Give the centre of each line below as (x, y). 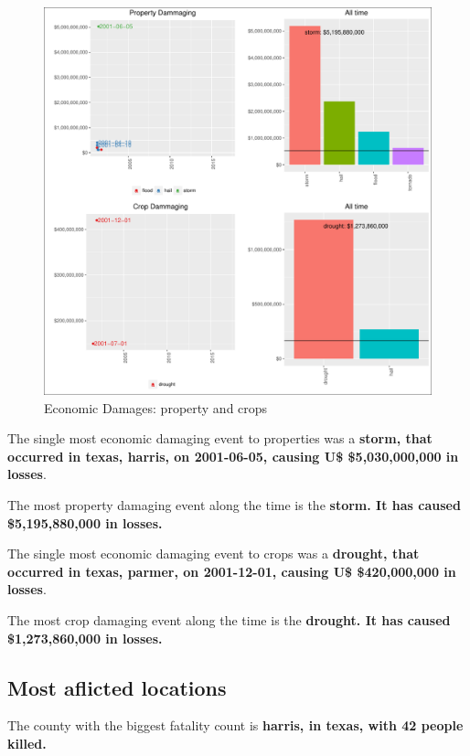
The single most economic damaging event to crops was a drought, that (214, 554)
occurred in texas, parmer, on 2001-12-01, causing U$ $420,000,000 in (232, 571)
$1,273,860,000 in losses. (85, 638)
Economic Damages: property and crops (156, 407)
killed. (27, 743)
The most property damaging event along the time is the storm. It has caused (234, 504)
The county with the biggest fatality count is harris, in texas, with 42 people (235, 725)
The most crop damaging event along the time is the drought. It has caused (229, 619)
